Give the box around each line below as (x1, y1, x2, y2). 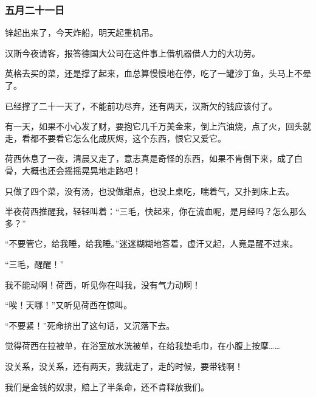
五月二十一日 (5, 2, 65, 17)
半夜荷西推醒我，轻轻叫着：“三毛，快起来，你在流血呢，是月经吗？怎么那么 (5, 205, 307, 218)
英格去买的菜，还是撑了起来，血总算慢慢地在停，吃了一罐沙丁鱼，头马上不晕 (5, 67, 311, 80)
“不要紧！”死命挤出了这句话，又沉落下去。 (5, 319, 175, 331)
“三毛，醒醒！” (5, 257, 64, 270)
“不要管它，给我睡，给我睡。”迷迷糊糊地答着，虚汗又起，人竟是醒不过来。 (5, 237, 298, 250)
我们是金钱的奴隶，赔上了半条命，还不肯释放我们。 (5, 380, 209, 393)
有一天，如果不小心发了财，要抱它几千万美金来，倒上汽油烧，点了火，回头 (5, 120, 303, 133)
